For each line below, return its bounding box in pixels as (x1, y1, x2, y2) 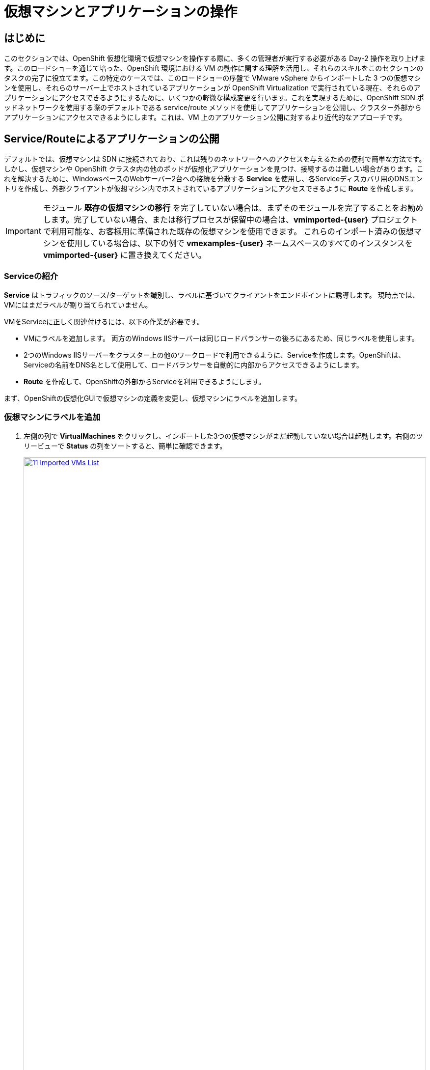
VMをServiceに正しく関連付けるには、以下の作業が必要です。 (4, 317, 204, 326)
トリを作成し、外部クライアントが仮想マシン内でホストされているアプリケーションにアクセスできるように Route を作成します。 (4, 184, 417, 193)
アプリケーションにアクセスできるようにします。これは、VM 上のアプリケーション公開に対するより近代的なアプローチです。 (4, 113, 406, 122)
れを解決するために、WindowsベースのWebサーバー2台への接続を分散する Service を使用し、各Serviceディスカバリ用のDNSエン (4, 174, 423, 183)
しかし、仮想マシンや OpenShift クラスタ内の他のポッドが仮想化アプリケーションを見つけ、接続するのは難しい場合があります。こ (4, 165, 424, 173)
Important (5, 226, 41, 236)
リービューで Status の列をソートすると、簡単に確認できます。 (24, 441, 227, 450)
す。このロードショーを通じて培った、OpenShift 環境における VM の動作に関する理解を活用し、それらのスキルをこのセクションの (4, 64, 424, 73)
